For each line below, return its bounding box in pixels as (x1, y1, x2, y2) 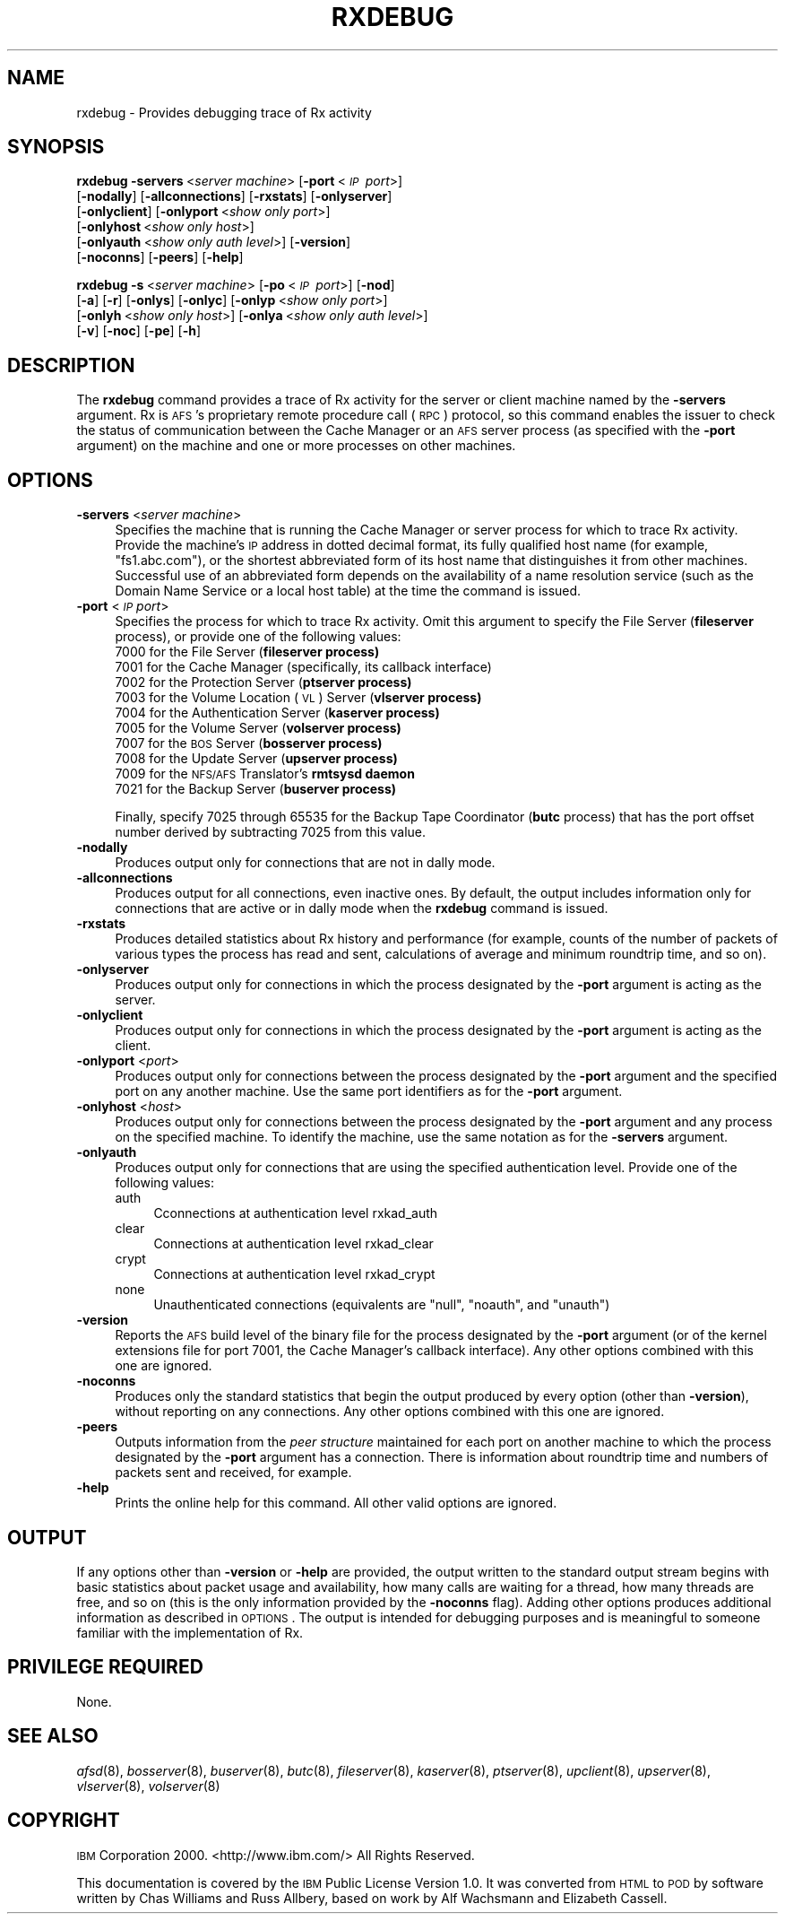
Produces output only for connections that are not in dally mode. (115, 855, 496, 871)
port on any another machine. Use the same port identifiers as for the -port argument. (115, 1083, 623, 1100)
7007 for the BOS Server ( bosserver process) (115, 735, 383, 752)
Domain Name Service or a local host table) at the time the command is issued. (115, 583, 582, 599)
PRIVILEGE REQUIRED (7, 1656, 203, 1679)
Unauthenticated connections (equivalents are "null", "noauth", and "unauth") (153, 1297, 610, 1313)
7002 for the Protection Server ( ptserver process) (115, 674, 412, 691)
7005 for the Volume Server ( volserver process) (115, 720, 401, 736)
